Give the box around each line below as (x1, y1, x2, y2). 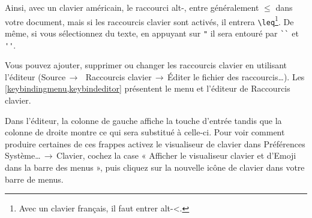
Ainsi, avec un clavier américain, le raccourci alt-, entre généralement (5, 1, 259, 13)
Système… (5, 149, 41, 162)
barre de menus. (5, 172, 64, 185)
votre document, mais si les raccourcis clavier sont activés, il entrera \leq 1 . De (5, 13, 294, 28)
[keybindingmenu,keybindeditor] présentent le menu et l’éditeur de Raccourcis (5, 82, 290, 95)
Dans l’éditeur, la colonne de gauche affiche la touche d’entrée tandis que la (5, 114, 282, 126)
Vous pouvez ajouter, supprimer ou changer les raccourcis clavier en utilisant (5, 59, 287, 71)
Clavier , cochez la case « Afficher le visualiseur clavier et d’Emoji (56, 149, 296, 162)
